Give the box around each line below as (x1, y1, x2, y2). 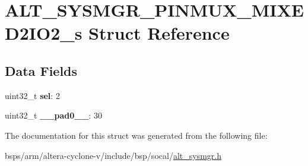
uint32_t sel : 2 (5, 89, 60, 101)
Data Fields (5, 61, 78, 79)
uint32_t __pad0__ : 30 (5, 109, 103, 122)
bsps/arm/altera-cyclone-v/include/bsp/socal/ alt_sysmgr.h (5, 149, 221, 161)
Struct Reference (88, 21, 230, 45)
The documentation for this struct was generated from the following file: (5, 129, 268, 141)
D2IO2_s (5, 21, 82, 45)
